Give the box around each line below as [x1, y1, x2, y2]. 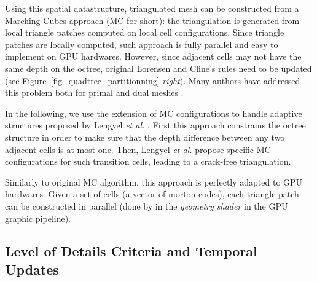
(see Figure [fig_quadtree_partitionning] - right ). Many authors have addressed [5, 74, 300, 87]
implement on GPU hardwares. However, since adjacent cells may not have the [5, 50, 302, 63]
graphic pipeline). [5, 211, 71, 224]
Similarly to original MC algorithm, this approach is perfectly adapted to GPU [5, 175, 303, 188]
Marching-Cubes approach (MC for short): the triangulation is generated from [5, 14, 300, 26]
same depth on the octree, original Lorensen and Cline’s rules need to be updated [5, 61, 312, 74]
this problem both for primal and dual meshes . [5, 86, 184, 99]
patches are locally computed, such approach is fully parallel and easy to [5, 37, 278, 50]
